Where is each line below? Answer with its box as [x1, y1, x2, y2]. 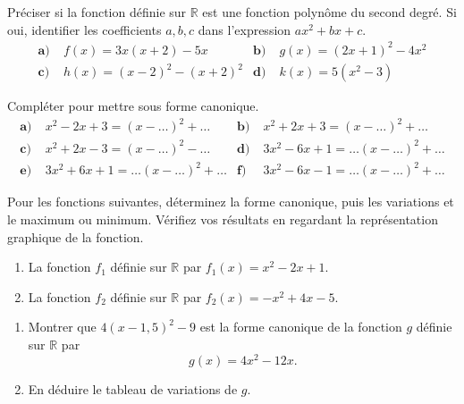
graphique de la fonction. [7, 227, 144, 246]
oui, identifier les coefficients [7, 20, 162, 38]
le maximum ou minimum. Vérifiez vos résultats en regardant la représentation [7, 210, 438, 229]
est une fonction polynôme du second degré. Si [202, 3, 457, 21]
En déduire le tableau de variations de [28, 379, 238, 398]
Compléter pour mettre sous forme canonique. [7, 97, 259, 115]
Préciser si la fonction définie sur [7, 3, 187, 21]
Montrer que [28, 317, 97, 336]
